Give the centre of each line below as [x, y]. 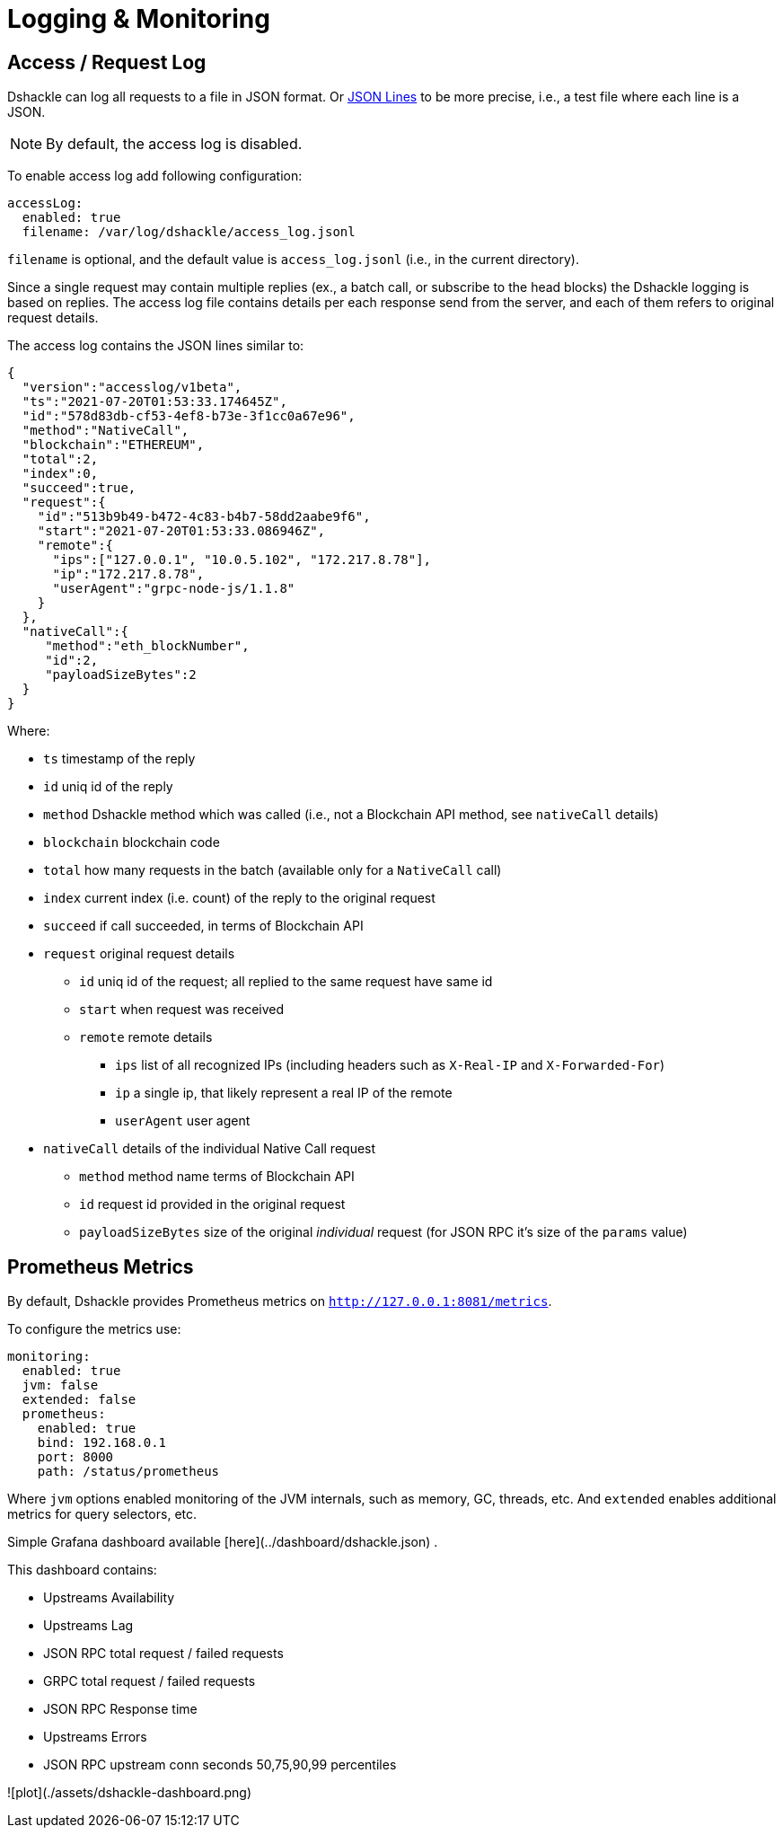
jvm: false [60, 1385]
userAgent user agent [183, 1121]
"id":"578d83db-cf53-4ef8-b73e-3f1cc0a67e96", [189, 416]
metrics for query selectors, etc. [102, 1514]
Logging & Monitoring [139, 19]
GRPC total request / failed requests [150, 1681]
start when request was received [182, 1010]
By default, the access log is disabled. [174, 144]
